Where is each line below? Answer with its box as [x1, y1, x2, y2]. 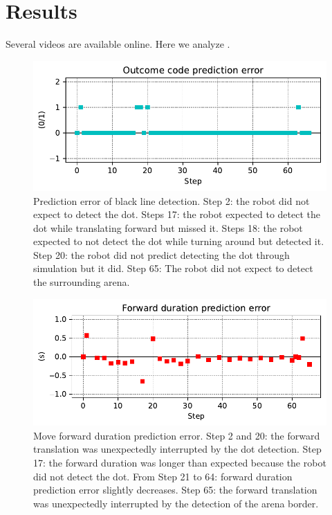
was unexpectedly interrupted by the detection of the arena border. [33, 496, 319, 510]
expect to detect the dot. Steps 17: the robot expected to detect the [33, 207, 321, 222]
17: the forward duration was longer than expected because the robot [33, 455, 326, 470]
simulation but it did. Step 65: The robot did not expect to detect [33, 261, 313, 275]
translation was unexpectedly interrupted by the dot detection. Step [33, 442, 322, 456]
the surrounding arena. [33, 275, 130, 289]
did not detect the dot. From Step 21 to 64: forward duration [33, 469, 293, 483]
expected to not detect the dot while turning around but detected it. [33, 234, 324, 249]
